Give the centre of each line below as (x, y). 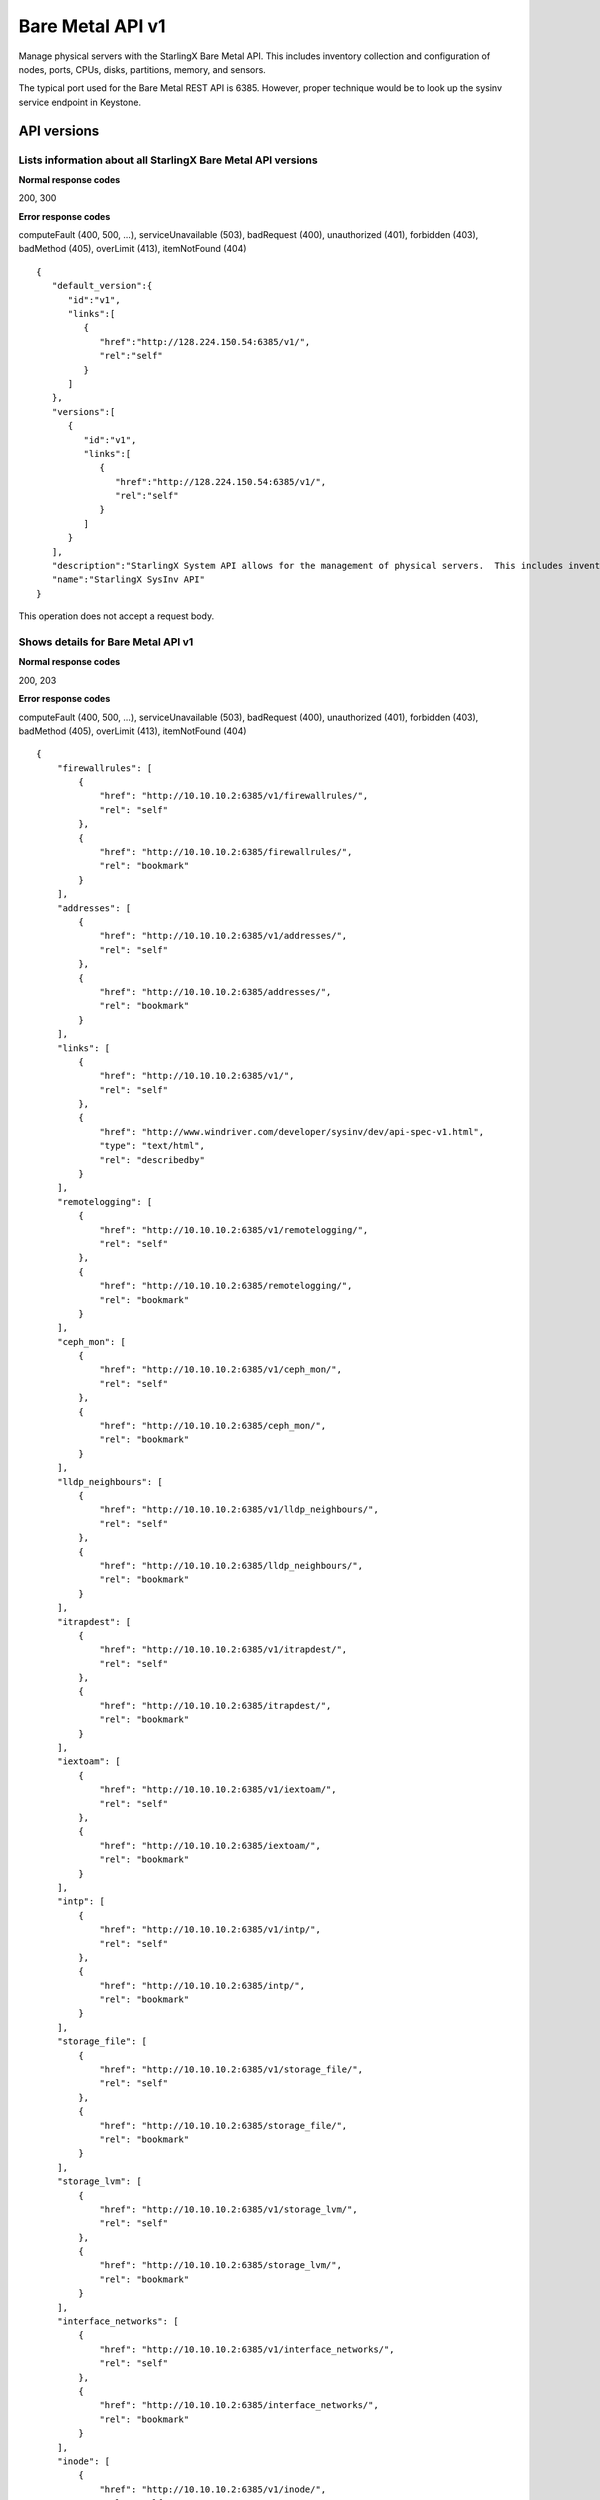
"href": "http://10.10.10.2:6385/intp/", (202, 1985)
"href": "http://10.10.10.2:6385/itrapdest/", (215, 1705)
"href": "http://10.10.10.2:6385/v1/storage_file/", (231, 2069)
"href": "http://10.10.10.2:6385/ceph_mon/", (213, 1426)
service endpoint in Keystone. (80, 102)
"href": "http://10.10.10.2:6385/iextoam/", (210, 1845)
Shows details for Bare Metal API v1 (106, 642)
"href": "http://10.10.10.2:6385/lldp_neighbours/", (231, 1565)
